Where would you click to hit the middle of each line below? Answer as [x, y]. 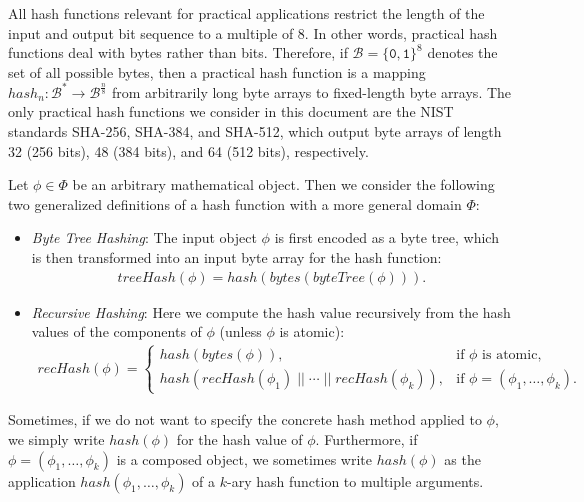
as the [462, 458]
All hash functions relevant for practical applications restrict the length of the [246, 13]
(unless [240, 331]
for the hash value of [239, 439]
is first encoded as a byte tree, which [386, 237]
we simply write [56, 439]
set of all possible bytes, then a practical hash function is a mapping [217, 71]
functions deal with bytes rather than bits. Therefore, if [178, 52]
